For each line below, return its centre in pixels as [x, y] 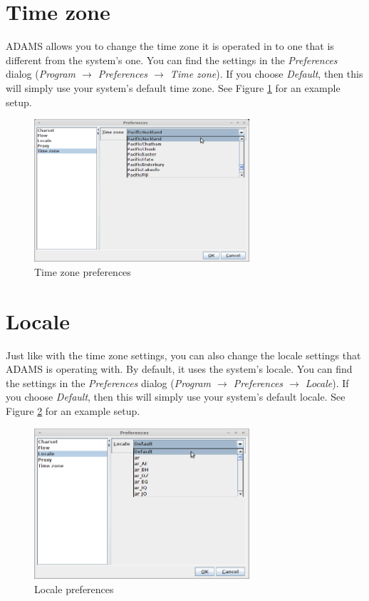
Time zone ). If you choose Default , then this [266, 74]
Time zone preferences [83, 271]
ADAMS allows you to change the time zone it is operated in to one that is [170, 46]
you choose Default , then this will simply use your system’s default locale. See [176, 397]
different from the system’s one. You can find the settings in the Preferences [172, 60]
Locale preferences [74, 589]
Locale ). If [327, 382]
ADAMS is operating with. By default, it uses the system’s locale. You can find [179, 369]
